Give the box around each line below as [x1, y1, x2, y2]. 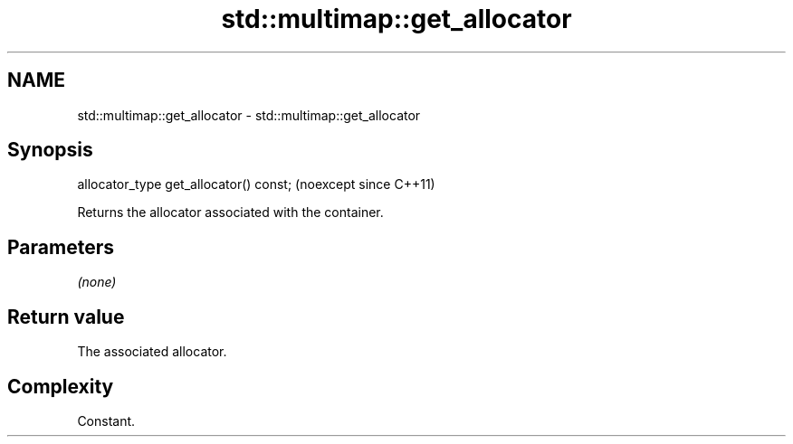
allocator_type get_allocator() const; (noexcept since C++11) [77, 176, 435, 193]
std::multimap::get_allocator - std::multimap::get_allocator [77, 107, 421, 123]
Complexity [7, 374, 114, 398]
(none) [77, 274, 117, 290]
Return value [7, 305, 125, 328]
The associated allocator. [77, 344, 227, 360]
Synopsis [7, 138, 93, 162]
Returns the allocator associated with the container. [77, 204, 384, 221]
